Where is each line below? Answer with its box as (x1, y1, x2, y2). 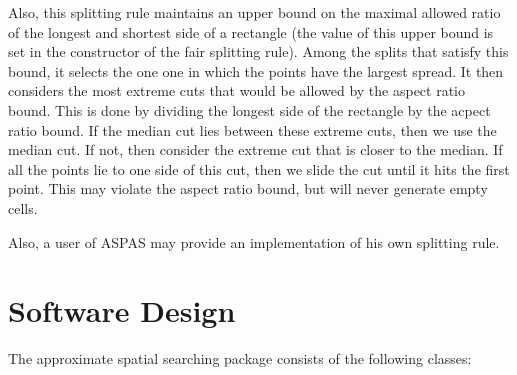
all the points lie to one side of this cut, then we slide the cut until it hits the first (8, 158, 510, 179)
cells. (8, 197, 38, 218)
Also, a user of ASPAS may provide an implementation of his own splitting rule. (8, 231, 500, 252)
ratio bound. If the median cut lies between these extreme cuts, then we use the (8, 119, 497, 140)
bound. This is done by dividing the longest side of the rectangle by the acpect (8, 99, 491, 120)
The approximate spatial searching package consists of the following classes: (8, 348, 472, 369)
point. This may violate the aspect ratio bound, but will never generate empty (8, 178, 488, 199)
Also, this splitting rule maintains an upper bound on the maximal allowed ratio (8, 2, 501, 22)
